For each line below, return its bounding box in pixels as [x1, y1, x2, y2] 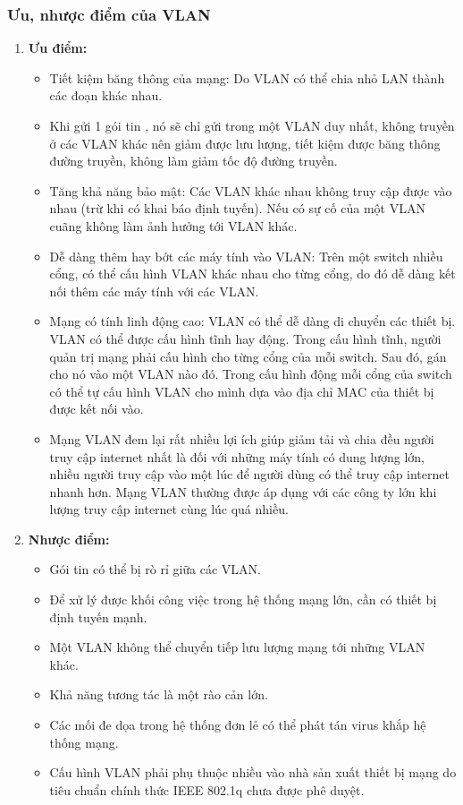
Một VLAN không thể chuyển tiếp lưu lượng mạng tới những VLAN [49, 638, 425, 656]
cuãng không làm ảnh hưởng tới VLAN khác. [49, 216, 298, 235]
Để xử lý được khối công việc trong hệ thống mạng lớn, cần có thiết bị [49, 590, 437, 609]
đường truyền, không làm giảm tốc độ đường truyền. [49, 151, 338, 170]
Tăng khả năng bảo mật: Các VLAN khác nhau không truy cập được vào [49, 181, 452, 200]
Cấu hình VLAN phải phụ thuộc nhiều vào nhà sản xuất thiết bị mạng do [49, 763, 457, 782]
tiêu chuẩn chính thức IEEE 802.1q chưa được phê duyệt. [49, 780, 365, 799]
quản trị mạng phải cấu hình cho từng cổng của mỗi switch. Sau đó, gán [49, 347, 447, 365]
